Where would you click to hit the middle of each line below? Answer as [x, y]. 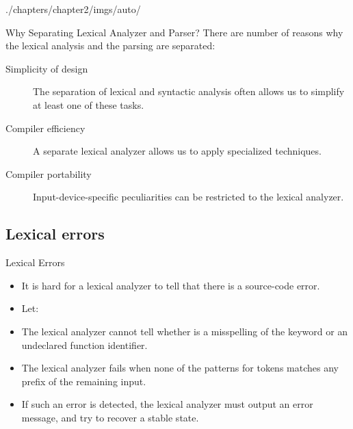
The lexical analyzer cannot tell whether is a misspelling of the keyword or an [185, 331]
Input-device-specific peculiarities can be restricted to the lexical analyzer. [188, 197]
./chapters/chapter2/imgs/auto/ [73, 9]
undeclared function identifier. [84, 344]
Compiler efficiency [45, 128]
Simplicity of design [47, 68]
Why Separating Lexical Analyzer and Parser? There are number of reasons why [174, 32]
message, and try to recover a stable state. [110, 417]
